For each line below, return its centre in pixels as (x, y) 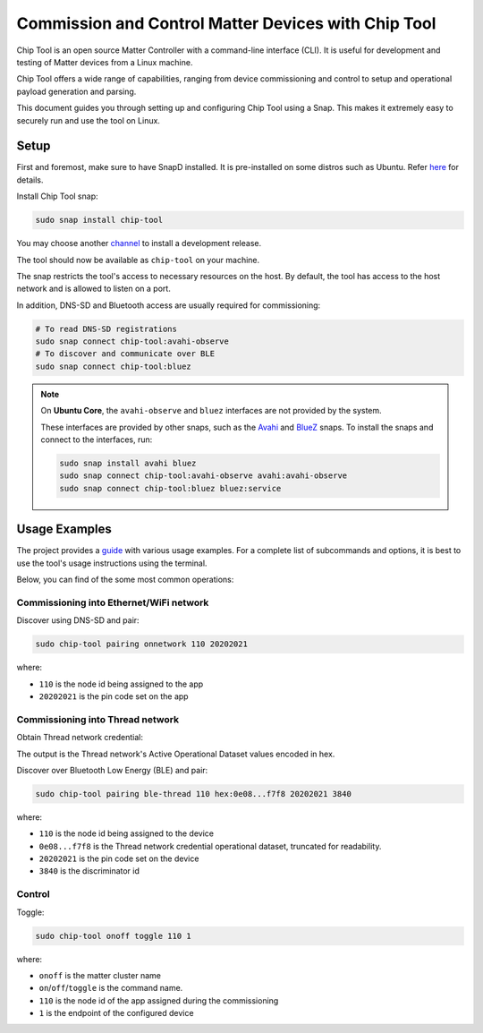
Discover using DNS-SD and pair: (78, 620)
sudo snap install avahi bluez (128, 464)
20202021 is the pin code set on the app (114, 696)
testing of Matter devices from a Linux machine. (105, 62)
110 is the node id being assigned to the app (121, 684)
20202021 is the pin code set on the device (119, 858)
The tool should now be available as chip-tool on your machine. (138, 260)
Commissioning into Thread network (97, 719)
